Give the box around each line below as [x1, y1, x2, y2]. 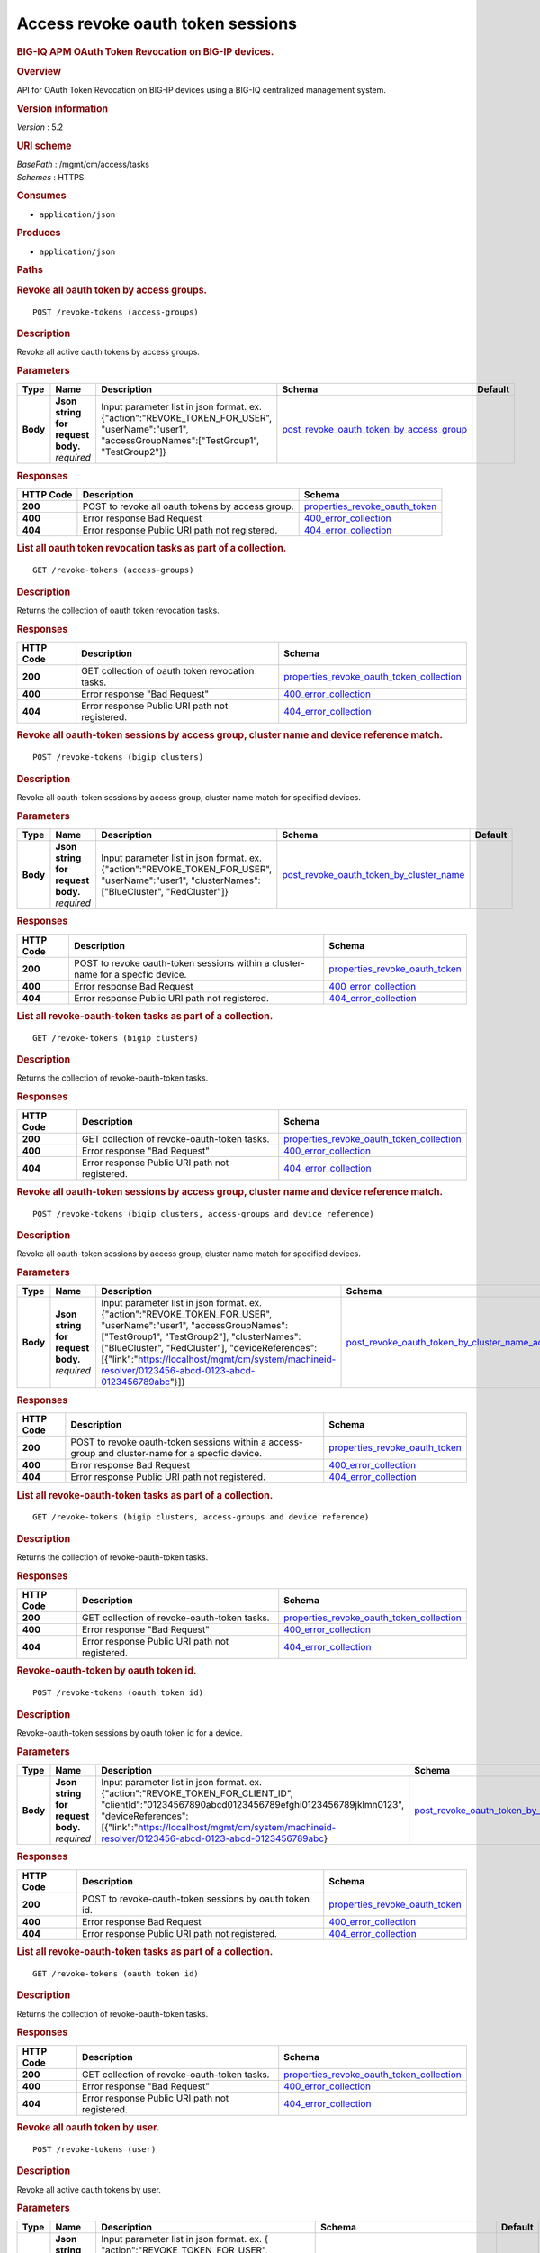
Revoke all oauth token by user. [16, 2121, 160, 2134]
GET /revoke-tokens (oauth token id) [32, 1968, 200, 1978]
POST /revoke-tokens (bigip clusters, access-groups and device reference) [32, 1209, 374, 1218]
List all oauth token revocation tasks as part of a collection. [16, 542, 287, 554]
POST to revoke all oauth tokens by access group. [82, 500, 294, 513]
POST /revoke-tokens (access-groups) [32, 306, 200, 317]
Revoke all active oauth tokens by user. [16, 2184, 162, 2194]
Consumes [16, 189, 67, 202]
